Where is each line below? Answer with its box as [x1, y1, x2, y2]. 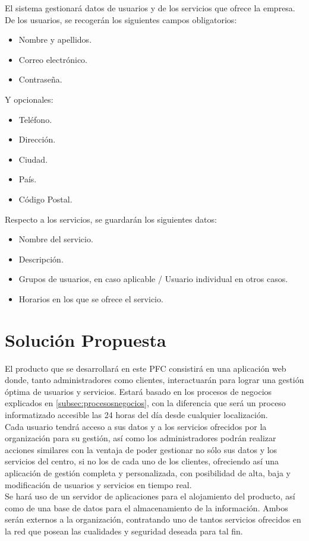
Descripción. [18, 252, 64, 265]
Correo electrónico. [18, 53, 88, 65]
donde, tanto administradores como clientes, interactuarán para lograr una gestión [5, 374, 304, 386]
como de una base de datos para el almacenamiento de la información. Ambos [5, 501, 288, 514]
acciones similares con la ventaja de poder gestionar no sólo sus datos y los [5, 443, 278, 455]
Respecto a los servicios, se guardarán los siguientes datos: [5, 213, 217, 225]
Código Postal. [18, 192, 72, 205]
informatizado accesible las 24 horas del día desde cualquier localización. [5, 409, 268, 420]
